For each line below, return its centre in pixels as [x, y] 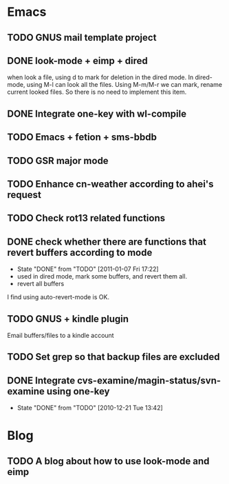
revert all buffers [41, 284]
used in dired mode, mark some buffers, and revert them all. [102, 276]
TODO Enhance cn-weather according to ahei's [111, 184]
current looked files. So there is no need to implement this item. [97, 92]
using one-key [78, 391]
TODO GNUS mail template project [82, 38]
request [24, 195]
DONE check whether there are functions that [107, 242]
